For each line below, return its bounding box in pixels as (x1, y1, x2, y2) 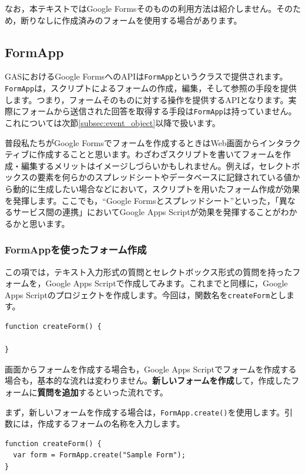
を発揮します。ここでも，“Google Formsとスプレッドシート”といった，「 (5, 194, 279, 206)
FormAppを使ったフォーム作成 (5, 242, 147, 257)
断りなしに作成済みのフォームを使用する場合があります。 (21, 14, 242, 26)
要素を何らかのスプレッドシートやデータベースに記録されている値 (37, 171, 292, 183)
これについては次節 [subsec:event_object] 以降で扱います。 (5, 116, 220, 128)
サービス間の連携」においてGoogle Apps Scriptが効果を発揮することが (12, 206, 281, 218)
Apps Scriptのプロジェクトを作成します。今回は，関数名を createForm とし (5, 288, 287, 301)
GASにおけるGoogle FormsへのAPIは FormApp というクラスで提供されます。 (5, 70, 288, 83)
